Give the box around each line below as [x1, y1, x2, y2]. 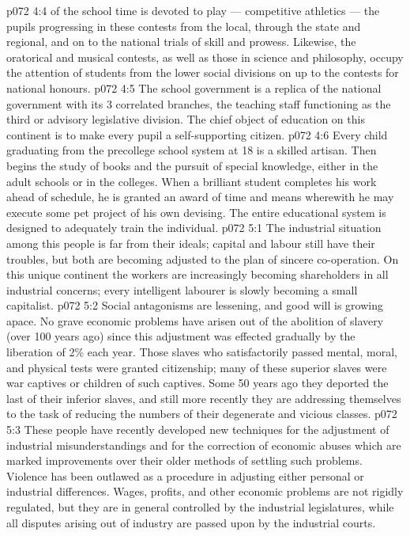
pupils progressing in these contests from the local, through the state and [6, 17, 361, 34]
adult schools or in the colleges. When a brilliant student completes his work [6, 173, 377, 189]
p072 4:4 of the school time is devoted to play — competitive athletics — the [6, 2, 380, 18]
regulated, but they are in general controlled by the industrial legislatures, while [6, 499, 394, 515]
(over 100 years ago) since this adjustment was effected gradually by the [6, 328, 355, 344]
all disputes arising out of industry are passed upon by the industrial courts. [6, 514, 376, 530]
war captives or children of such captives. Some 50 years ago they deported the [6, 374, 389, 391]
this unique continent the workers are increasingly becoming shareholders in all [6, 266, 389, 283]
